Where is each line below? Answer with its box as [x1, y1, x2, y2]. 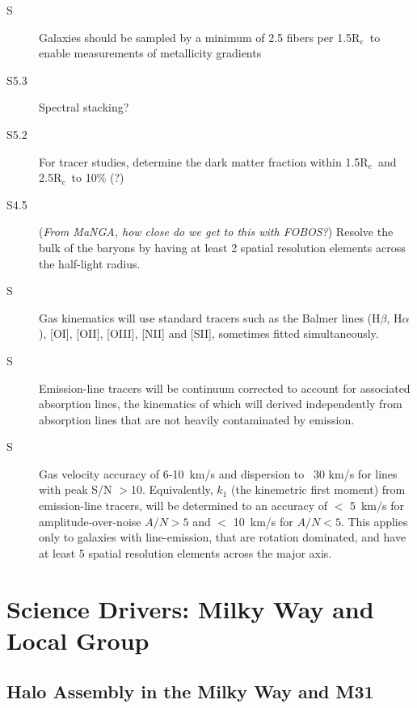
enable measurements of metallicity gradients [39, 44, 262, 61]
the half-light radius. [39, 255, 141, 272]
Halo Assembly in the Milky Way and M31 [6, 679, 374, 704]
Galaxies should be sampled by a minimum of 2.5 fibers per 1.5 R [39, 28, 360, 45]
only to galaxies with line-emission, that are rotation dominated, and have [39, 529, 406, 546]
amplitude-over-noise [39, 512, 141, 529]
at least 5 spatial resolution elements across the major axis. [39, 544, 332, 561]
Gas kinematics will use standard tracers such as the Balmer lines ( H [39, 309, 381, 326]
